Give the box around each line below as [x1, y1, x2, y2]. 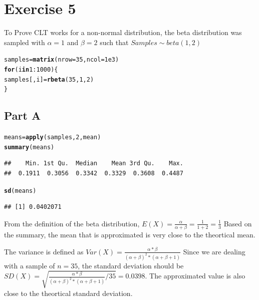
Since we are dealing [183, 246, 245, 256]
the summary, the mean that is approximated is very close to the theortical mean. [4, 229, 255, 240]
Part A [4, 108, 41, 123]
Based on [223, 218, 252, 228]
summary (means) [4, 143, 55, 151]
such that [100, 37, 129, 47]
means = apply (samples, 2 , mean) [4, 134, 101, 141]
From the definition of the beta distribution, [4, 218, 140, 228]
